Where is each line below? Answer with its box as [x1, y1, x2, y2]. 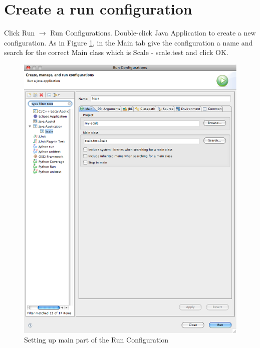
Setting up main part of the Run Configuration [24, 334, 169, 345]
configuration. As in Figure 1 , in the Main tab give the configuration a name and [4, 37, 253, 47]
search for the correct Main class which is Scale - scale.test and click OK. [4, 47, 228, 57]
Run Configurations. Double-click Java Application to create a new [50, 27, 256, 38]
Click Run [4, 27, 35, 38]
